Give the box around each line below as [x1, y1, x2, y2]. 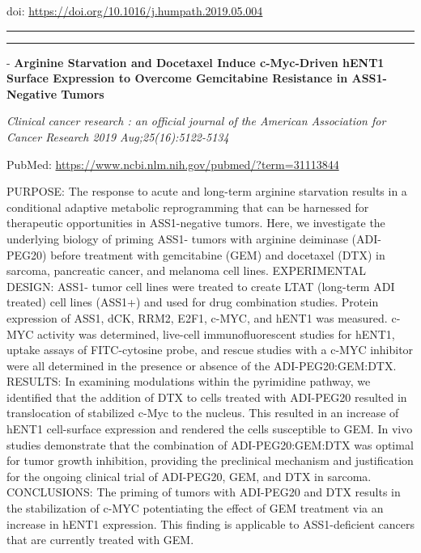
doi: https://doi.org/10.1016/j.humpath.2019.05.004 [6, 2, 263, 19]
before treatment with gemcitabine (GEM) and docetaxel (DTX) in [50, 246, 385, 263]
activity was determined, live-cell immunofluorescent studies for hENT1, [37, 325, 395, 342]
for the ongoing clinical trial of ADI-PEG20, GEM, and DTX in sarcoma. [6, 467, 372, 484]
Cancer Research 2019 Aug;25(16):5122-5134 [6, 128, 229, 145]
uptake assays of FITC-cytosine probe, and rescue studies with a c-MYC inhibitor [6, 341, 414, 358]
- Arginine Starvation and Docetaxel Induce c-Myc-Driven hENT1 [6, 53, 385, 70]
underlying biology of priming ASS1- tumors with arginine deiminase [6, 230, 348, 247]
